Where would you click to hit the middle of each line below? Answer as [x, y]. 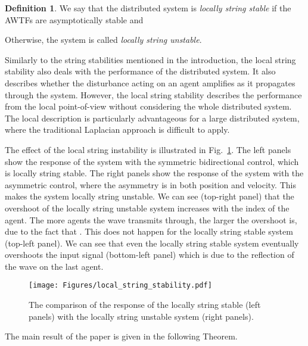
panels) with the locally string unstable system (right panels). [141, 316]
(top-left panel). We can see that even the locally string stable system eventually [152, 243]
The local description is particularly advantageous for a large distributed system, [152, 118]
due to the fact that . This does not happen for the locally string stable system [149, 231]
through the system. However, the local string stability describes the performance [153, 94]
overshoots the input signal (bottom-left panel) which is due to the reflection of [150, 255]
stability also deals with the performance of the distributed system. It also [140, 71]
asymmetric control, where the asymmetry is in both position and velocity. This [150, 184]
